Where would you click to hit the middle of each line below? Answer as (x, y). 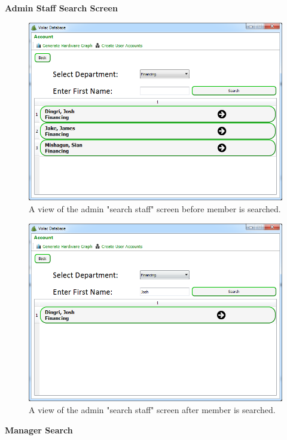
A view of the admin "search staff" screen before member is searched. (155, 208)
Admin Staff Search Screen (61, 8)
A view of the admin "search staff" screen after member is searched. (152, 409)
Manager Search (39, 430)
